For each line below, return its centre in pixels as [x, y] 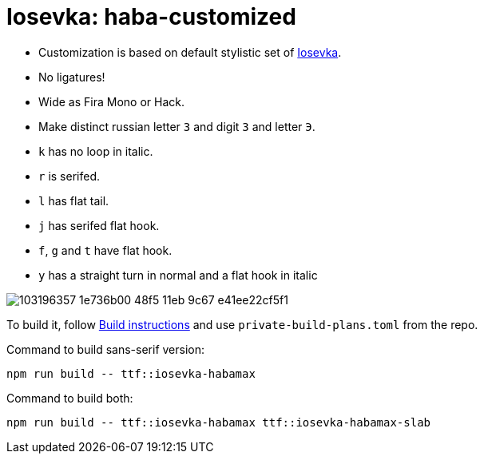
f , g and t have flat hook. [105, 250]
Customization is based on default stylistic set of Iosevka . [190, 52]
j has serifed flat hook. [99, 225]
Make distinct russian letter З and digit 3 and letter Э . [177, 126]
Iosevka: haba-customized [151, 17]
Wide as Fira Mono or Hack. [111, 101]
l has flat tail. [74, 200]
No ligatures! [72, 77]
